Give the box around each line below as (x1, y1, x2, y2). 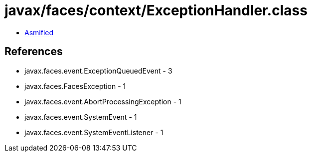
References (4, 45, 63, 58)
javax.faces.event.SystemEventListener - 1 (24, 128, 163, 137)
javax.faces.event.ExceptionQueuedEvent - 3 (24, 66, 172, 75)
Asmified (24, 28, 54, 37)
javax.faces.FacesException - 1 (24, 81, 126, 90)
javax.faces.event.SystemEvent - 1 (24, 112, 137, 121)
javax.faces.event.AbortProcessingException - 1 (24, 97, 181, 106)
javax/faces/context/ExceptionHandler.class (4, 2, 308, 19)
